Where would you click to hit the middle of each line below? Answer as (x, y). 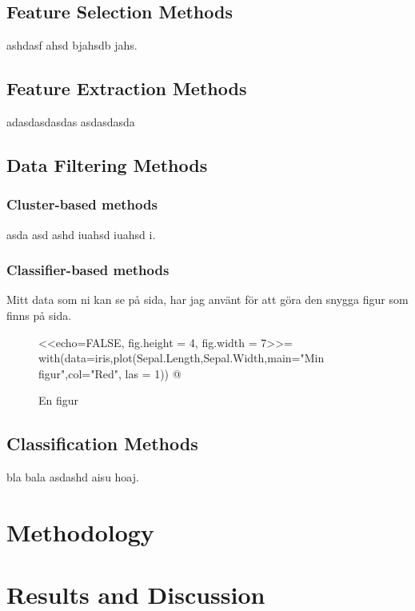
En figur (59, 400)
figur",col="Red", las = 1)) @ (110, 373)
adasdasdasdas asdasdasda (71, 122)
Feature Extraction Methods (127, 88)
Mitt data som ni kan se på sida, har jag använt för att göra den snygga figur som (207, 300)
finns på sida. (39, 315)
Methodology (80, 531)
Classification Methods (102, 443)
